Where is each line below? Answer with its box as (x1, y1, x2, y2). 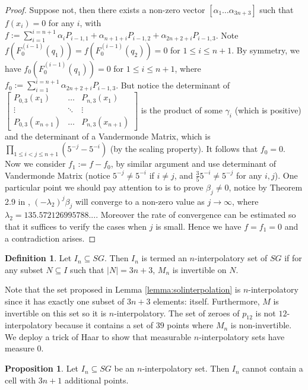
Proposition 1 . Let (5, 362, 79, 375)
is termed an (141, 252, 187, 264)
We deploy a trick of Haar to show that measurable (5, 330, 192, 343)
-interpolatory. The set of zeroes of (114, 306, 240, 319)
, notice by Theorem (228, 181, 303, 194)
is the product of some (141, 103, 223, 116)
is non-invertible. (230, 319, 292, 331)
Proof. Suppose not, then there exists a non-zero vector (5, 4, 205, 15)
